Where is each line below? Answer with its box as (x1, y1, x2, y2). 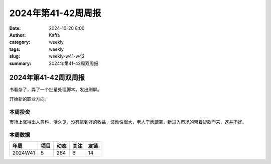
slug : (9, 53, 20, 59)
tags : (9, 46, 21, 52)
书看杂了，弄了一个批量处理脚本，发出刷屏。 (9, 87, 102, 93)
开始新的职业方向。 (9, 96, 49, 102)
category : (9, 39, 31, 45)
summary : (9, 60, 32, 66)
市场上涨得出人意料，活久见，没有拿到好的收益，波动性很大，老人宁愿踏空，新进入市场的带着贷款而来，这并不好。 (9, 119, 247, 125)
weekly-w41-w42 (49, 53, 85, 59)
